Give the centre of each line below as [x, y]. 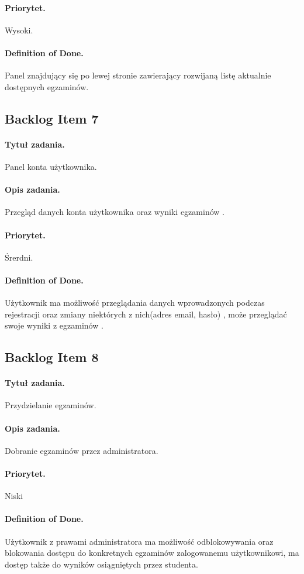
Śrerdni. [19, 257]
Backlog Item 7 [52, 118]
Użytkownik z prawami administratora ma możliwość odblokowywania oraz [139, 541]
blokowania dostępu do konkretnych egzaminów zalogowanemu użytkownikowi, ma [152, 553]
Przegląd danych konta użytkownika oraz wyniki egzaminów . [115, 212]
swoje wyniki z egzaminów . [54, 325]
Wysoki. [19, 30]
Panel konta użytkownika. [51, 166]
